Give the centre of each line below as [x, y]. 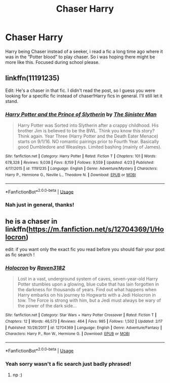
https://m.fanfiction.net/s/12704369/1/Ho [96, 229]
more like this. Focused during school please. [53, 62]
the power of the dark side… [47, 306]
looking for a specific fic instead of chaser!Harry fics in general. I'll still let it [84, 96]
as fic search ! [20, 255]
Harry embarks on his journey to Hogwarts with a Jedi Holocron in [87, 295]
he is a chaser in [31, 221]
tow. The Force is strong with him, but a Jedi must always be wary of [89, 300]
